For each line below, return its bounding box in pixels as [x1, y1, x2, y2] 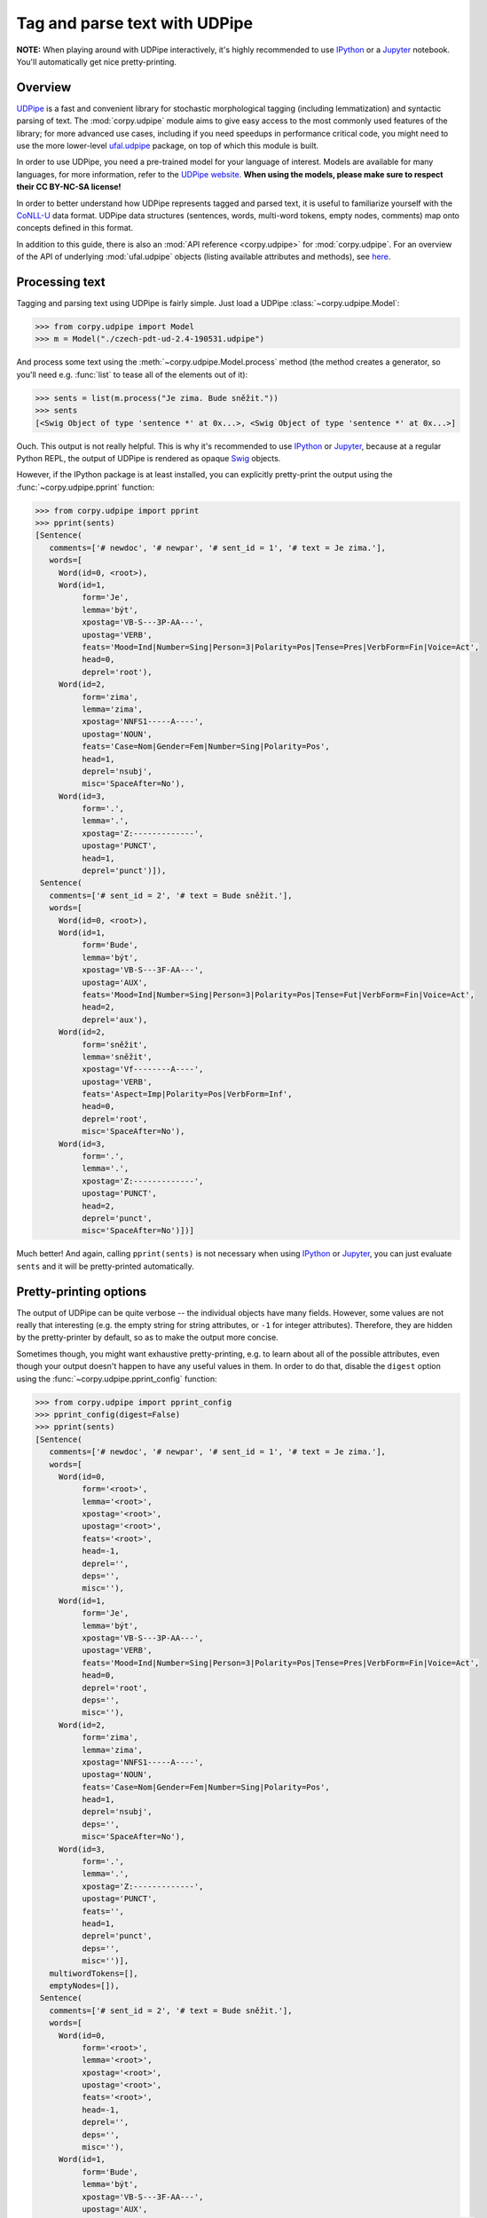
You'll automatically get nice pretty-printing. [16, 56, 177, 67]
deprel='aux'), [81, 1014, 148, 1025]
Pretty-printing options [16, 1284, 146, 1299]
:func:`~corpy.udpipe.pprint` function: [16, 482, 155, 492]
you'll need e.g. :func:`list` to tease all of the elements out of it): [16, 369, 248, 380]
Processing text [16, 274, 106, 289]
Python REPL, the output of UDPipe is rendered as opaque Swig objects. [16, 452, 281, 463]
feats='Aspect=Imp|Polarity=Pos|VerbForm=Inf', [81, 1089, 293, 1099]
